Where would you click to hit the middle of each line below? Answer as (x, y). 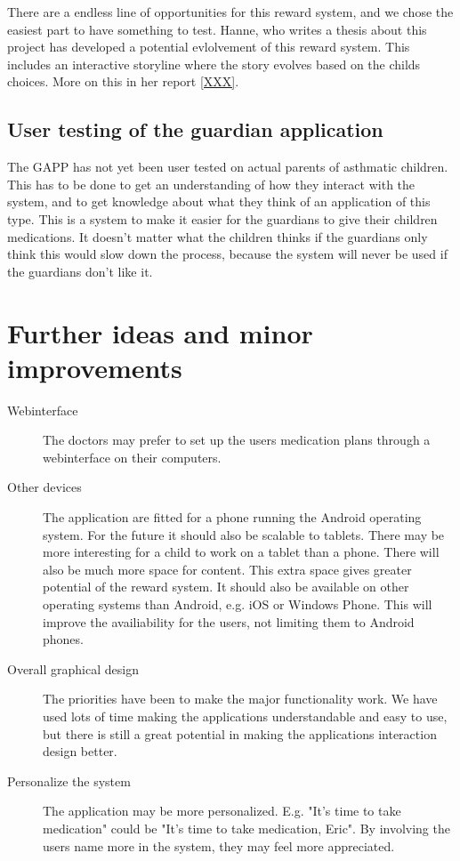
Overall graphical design (73, 668)
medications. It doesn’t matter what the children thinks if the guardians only (218, 236)
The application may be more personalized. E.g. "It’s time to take (222, 811)
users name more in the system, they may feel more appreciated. (219, 845)
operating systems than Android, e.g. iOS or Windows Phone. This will (238, 604)
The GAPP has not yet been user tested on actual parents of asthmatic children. (228, 167)
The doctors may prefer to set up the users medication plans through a (237, 440)
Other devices (44, 487)
